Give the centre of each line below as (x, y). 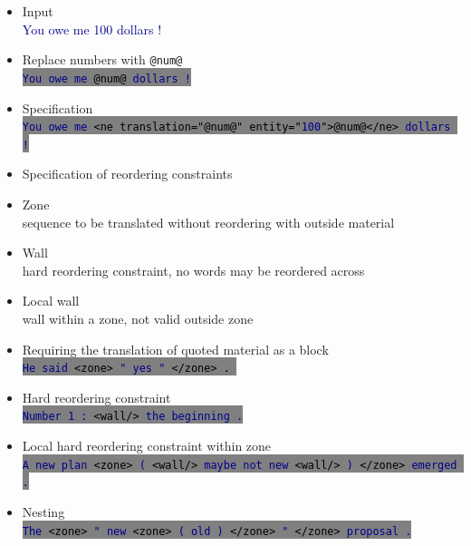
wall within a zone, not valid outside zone (138, 318)
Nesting (43, 511)
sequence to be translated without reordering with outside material (208, 222)
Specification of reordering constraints (127, 174)
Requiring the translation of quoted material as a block (175, 349)
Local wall (51, 301)
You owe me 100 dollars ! (92, 29)
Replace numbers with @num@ (102, 59)
